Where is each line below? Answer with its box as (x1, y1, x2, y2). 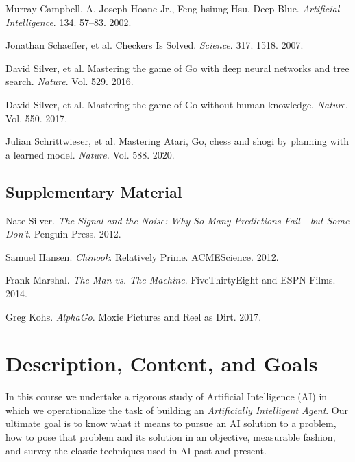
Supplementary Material (5, 181, 182, 202)
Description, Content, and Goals (5, 349, 318, 378)
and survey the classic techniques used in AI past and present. (5, 443, 267, 457)
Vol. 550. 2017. (5, 111, 68, 125)
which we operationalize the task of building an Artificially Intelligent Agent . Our (5, 402, 349, 417)
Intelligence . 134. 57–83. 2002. (5, 14, 132, 29)
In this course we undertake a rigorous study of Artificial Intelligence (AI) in (5, 389, 328, 404)
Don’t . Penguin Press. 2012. (5, 227, 121, 241)
